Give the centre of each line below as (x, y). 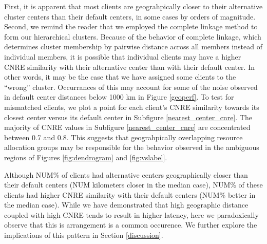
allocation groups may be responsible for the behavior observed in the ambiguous (132, 147)
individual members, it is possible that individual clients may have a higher (123, 56)
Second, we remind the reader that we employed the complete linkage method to (131, 26)
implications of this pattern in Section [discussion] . (84, 235)
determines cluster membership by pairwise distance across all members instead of (133, 46)
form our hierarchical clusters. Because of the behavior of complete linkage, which (133, 36)
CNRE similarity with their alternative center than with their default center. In (129, 67)
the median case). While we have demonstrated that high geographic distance (126, 205)
